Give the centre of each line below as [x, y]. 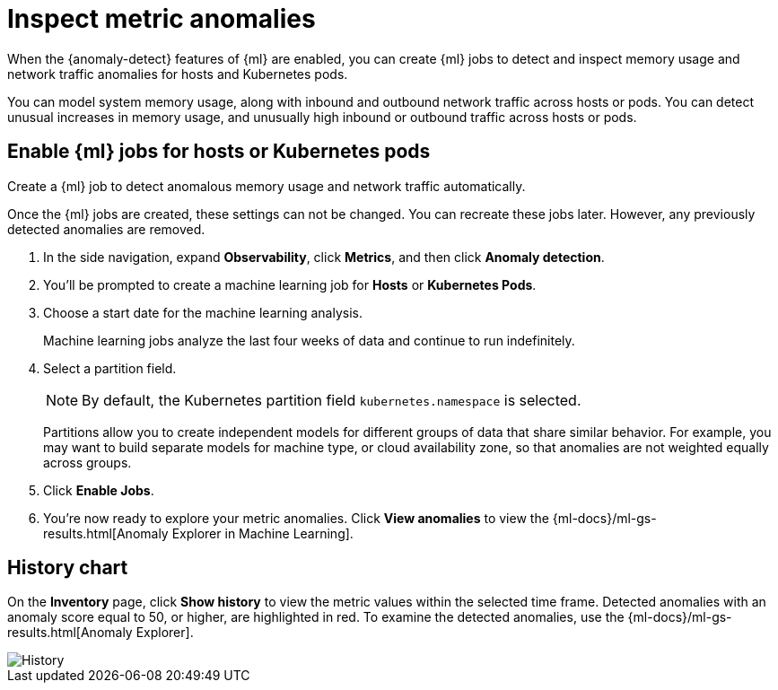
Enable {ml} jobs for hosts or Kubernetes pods [219, 152]
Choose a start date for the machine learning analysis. [203, 312]
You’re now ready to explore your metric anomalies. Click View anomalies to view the [296, 518]
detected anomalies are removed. [106, 229]
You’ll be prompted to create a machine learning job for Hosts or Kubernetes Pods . [290, 284]
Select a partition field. [110, 368]
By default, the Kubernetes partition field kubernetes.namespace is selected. [332, 400]
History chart [68, 568]
